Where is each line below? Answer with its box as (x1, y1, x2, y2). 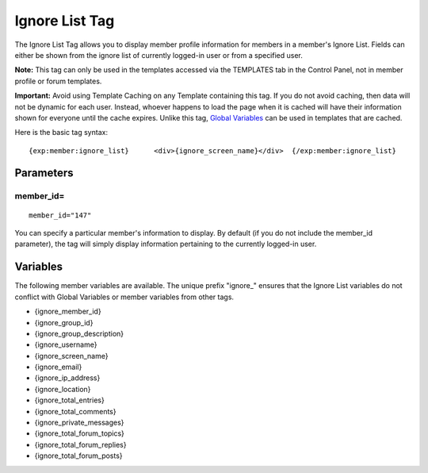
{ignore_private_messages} (34, 417, 124, 428)
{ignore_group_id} (34, 317, 94, 327)
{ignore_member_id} (34, 306, 102, 317)
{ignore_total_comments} (34, 406, 117, 416)
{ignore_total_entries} (34, 395, 105, 405)
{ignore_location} (34, 384, 91, 394)
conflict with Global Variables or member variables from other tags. (14, 292, 234, 302)
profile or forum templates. (14, 76, 102, 86)
